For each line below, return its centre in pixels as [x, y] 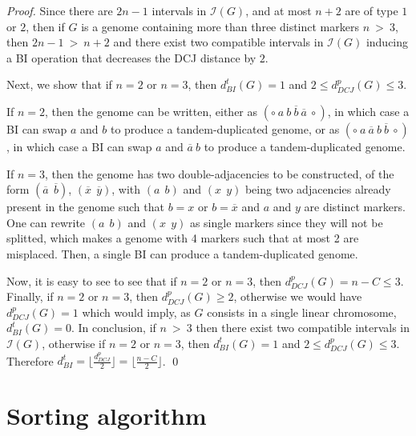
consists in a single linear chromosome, [302, 312]
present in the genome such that [85, 207]
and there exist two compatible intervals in [218, 42]
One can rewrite [46, 222]
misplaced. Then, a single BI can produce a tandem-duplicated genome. [182, 253]
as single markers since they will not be [286, 222]
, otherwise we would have [298, 296]
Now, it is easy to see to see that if [92, 280]
